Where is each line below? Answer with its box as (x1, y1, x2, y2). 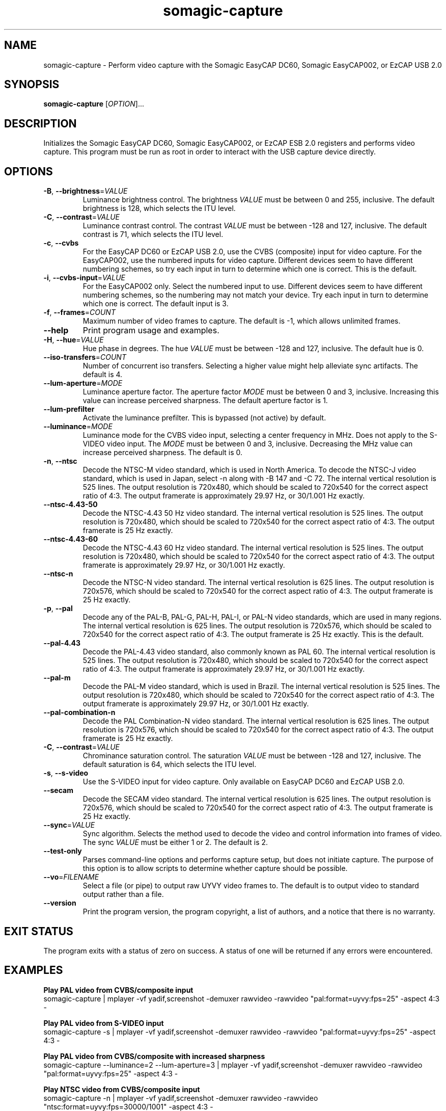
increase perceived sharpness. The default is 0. (82, 448, 243, 457)
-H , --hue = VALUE (43, 335, 104, 345)
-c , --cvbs (43, 239, 79, 248)
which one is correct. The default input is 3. (82, 299, 229, 308)
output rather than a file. (82, 890, 164, 899)
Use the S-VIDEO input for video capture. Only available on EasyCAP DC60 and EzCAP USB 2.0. (82, 777, 405, 786)
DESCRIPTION (4, 117, 77, 130)
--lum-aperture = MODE (43, 379, 123, 388)
